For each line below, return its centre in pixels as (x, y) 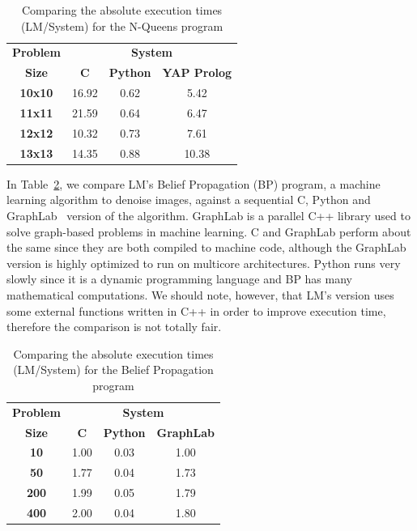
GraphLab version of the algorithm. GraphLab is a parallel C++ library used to (208, 215)
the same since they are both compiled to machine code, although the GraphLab (206, 247)
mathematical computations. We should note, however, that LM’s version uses (200, 294)
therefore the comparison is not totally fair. (114, 327)
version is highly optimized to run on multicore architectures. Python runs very (204, 263)
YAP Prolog (197, 72)
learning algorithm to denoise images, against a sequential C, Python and (189, 200)
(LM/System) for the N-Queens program (122, 25)
